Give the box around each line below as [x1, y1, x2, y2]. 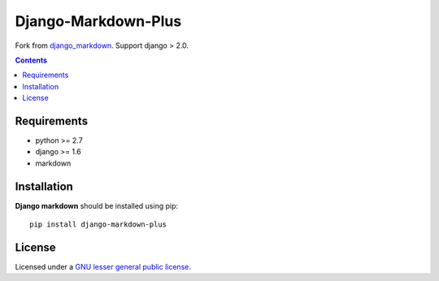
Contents [15, 55, 48, 65]
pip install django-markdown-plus [29, 220, 167, 229]
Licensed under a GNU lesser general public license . [15, 262, 191, 271]
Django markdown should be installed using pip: [15, 201, 179, 210]
